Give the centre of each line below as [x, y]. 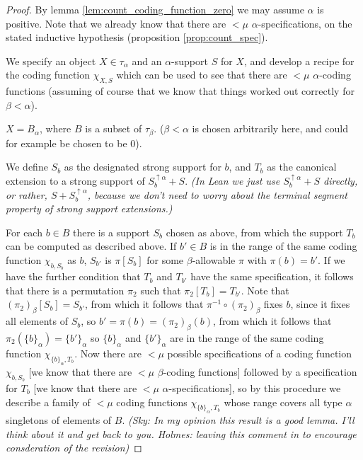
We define [27, 167]
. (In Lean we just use [232, 180]
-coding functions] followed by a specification [260, 371]
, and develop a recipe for [299, 61]
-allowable [214, 259]
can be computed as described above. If [91, 246]
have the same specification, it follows [272, 276]
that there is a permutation [65, 290]
